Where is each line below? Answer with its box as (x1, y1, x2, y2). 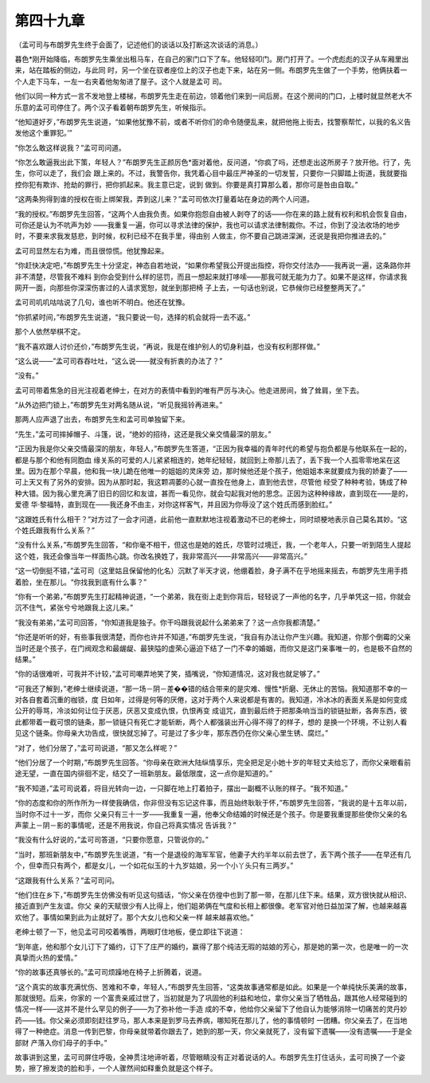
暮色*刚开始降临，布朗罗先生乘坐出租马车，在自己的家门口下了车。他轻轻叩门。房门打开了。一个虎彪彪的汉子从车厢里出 (14, 54, 409, 64)
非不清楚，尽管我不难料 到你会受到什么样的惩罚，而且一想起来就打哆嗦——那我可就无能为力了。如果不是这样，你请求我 (14, 272, 408, 281)
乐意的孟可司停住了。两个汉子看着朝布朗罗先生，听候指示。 (14, 102, 210, 112)
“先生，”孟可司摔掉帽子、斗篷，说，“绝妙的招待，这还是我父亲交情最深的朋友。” (14, 429, 272, 438)
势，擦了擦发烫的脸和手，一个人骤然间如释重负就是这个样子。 (14, 1064, 217, 1073)
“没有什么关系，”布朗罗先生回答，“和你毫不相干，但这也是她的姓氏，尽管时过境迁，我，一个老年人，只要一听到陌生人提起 (14, 540, 412, 550)
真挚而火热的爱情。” (14, 952, 78, 962)
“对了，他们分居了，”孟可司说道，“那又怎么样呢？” (14, 743, 178, 752)
